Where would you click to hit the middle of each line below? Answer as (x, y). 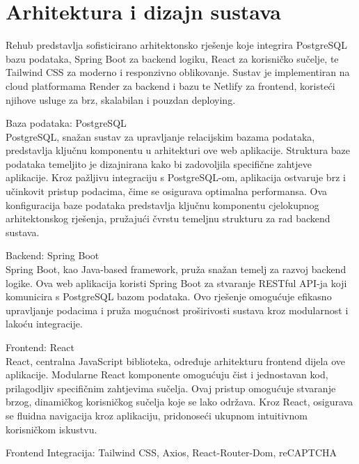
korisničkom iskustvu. (51, 429)
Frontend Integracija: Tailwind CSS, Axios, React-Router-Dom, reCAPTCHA (171, 453)
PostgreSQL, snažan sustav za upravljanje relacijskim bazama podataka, (160, 136)
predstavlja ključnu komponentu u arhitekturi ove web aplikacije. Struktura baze (178, 150)
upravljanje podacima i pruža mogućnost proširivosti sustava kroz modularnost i (177, 310)
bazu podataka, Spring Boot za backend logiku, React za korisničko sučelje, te (172, 58)
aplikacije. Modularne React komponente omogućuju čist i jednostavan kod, (167, 374)
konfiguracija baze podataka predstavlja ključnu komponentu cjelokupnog (162, 204)
